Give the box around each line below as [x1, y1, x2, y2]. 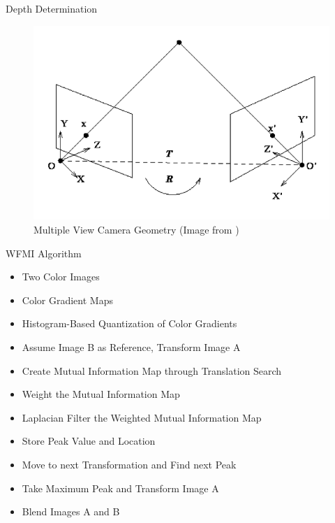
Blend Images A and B [22, 504, 120, 519]
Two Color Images [22, 269, 100, 284]
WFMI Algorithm [6, 245, 82, 260]
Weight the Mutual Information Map [22, 387, 180, 401]
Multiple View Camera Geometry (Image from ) [33, 222, 239, 237]
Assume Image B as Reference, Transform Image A [22, 340, 241, 354]
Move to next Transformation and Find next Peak [22, 457, 237, 471]
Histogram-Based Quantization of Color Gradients [22, 316, 237, 331]
